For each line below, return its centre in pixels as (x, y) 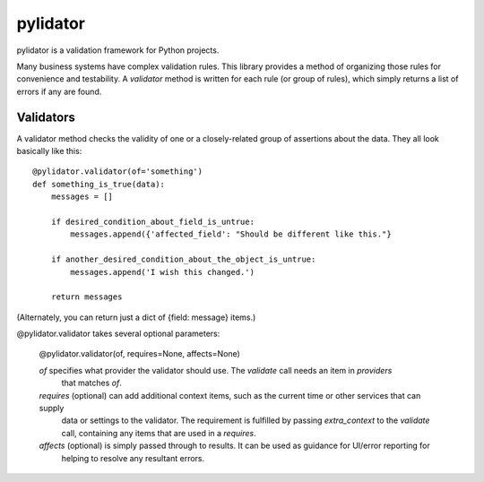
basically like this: (49, 151)
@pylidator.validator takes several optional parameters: (118, 334)
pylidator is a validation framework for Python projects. (118, 50)
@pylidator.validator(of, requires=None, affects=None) (140, 354)
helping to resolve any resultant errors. (133, 458)
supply (52, 409)
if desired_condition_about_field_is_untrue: (153, 221)
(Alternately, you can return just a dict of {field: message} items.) (136, 317)
